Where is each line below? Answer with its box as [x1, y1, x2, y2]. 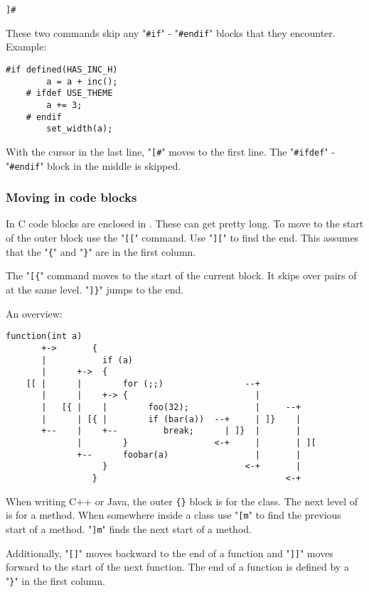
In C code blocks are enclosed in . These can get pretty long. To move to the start [6, 216, 364, 231]
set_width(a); [46, 124, 113, 134]
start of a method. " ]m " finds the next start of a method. [6, 522, 252, 537]
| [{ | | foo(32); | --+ [41, 402, 301, 413]
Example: [6, 39, 47, 54]
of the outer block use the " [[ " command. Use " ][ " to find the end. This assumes [6, 230, 359, 244]
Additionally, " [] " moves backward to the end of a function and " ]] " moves [6, 545, 333, 560]
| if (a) [41, 355, 133, 365]
